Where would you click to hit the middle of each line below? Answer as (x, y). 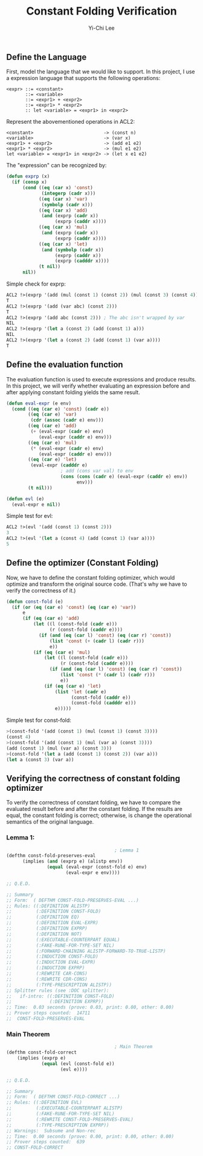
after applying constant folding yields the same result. (73, 392)
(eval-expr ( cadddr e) (59, 465)
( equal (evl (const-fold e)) (78, 1064)
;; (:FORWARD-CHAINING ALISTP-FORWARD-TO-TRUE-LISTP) (86, 951)
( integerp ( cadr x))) (69, 193)
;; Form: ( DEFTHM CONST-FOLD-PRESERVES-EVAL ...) (72, 900)
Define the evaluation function (65, 365)
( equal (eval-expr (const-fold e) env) (97, 867)
